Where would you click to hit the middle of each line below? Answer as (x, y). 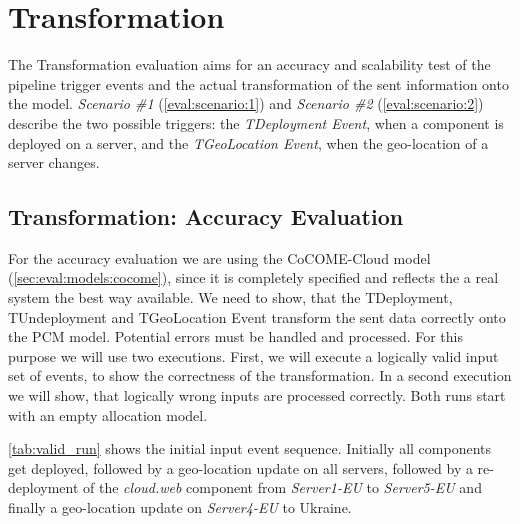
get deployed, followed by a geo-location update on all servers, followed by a (240, 467)
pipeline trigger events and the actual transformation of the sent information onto (258, 83)
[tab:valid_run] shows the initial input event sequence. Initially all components (250, 448)
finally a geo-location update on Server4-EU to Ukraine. (180, 507)
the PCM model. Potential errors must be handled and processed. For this (236, 336)
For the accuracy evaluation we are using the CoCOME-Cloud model (219, 257)
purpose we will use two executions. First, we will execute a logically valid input (253, 355)
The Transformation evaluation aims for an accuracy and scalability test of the (249, 64)
